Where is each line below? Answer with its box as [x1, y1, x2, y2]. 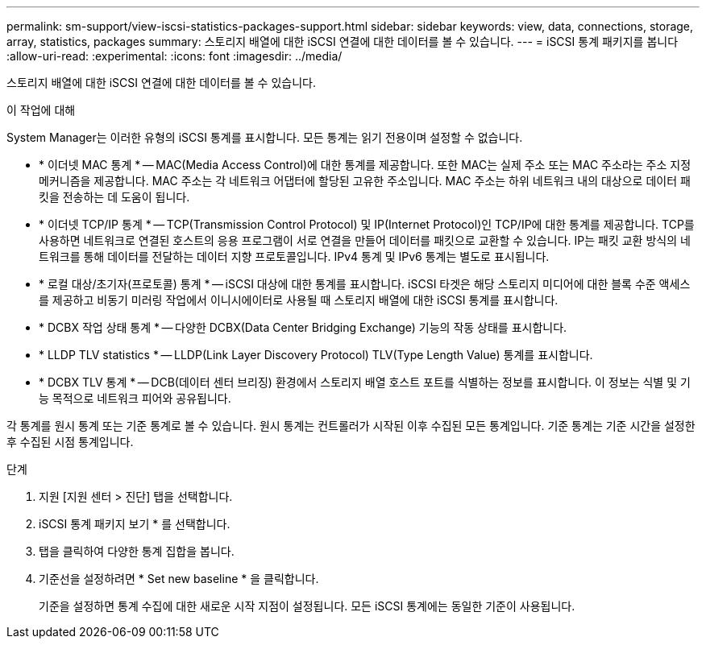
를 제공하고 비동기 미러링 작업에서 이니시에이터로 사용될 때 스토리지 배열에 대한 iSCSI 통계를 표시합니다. [39, 293, 559, 307]
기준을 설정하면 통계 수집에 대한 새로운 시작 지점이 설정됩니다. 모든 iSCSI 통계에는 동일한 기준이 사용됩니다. [39, 599, 575, 613]
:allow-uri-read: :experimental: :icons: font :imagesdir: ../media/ [6, 49, 343, 63]
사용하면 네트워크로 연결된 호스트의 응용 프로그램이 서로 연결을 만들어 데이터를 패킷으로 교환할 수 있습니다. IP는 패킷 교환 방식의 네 [39, 234, 691, 247]
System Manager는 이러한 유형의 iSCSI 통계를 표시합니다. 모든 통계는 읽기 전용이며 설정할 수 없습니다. [6, 130, 523, 144]
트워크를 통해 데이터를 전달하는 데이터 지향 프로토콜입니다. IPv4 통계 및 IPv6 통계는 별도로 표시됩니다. [39, 250, 550, 263]
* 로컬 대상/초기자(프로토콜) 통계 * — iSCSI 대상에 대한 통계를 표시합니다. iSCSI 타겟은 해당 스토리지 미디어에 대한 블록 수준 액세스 [39, 277, 691, 291]
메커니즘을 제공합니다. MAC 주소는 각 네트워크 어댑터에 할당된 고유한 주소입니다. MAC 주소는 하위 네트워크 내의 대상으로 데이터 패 [39, 174, 691, 188]
